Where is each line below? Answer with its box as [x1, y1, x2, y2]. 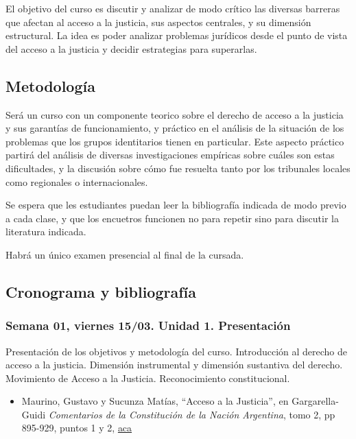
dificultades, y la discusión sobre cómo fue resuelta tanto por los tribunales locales [5, 161, 351, 175]
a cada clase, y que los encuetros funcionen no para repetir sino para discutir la [5, 211, 339, 225]
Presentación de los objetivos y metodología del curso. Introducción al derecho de [5, 344, 348, 358]
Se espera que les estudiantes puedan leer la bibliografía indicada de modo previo [5, 198, 346, 212]
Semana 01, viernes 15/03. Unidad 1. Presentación [5, 317, 291, 334]
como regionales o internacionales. [5, 174, 148, 189]
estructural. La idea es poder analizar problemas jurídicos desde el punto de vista [5, 28, 348, 43]
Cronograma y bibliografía [5, 281, 197, 302]
